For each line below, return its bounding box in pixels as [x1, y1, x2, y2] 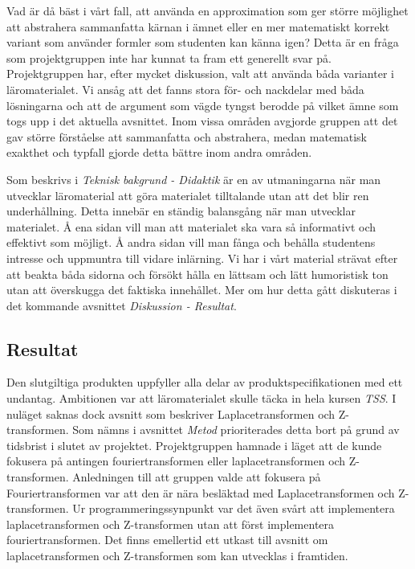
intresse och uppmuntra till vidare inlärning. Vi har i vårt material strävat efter [6, 249, 398, 266]
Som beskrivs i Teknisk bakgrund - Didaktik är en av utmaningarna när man [6, 170, 381, 187]
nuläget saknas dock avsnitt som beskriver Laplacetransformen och [6, 405, 336, 422]
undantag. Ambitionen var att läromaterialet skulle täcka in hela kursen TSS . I [6, 390, 397, 407]
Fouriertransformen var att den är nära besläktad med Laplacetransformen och [6, 484, 395, 501]
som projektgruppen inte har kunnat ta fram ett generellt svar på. [6, 49, 332, 66]
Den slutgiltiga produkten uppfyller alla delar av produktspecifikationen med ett [6, 374, 403, 391]
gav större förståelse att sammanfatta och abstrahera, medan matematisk [6, 128, 368, 145]
